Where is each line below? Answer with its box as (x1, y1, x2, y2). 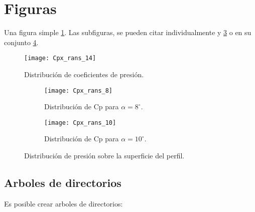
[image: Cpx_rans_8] (44, 87, 113, 94)
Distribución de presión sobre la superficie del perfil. (24, 150, 185, 161)
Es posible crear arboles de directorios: (4, 198, 123, 208)
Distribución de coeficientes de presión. (24, 69, 144, 79)
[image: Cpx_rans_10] (44, 119, 116, 126)
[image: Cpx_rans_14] (24, 55, 96, 62)
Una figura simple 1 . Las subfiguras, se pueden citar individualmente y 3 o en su (4, 27, 251, 38)
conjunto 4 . (4, 37, 39, 47)
